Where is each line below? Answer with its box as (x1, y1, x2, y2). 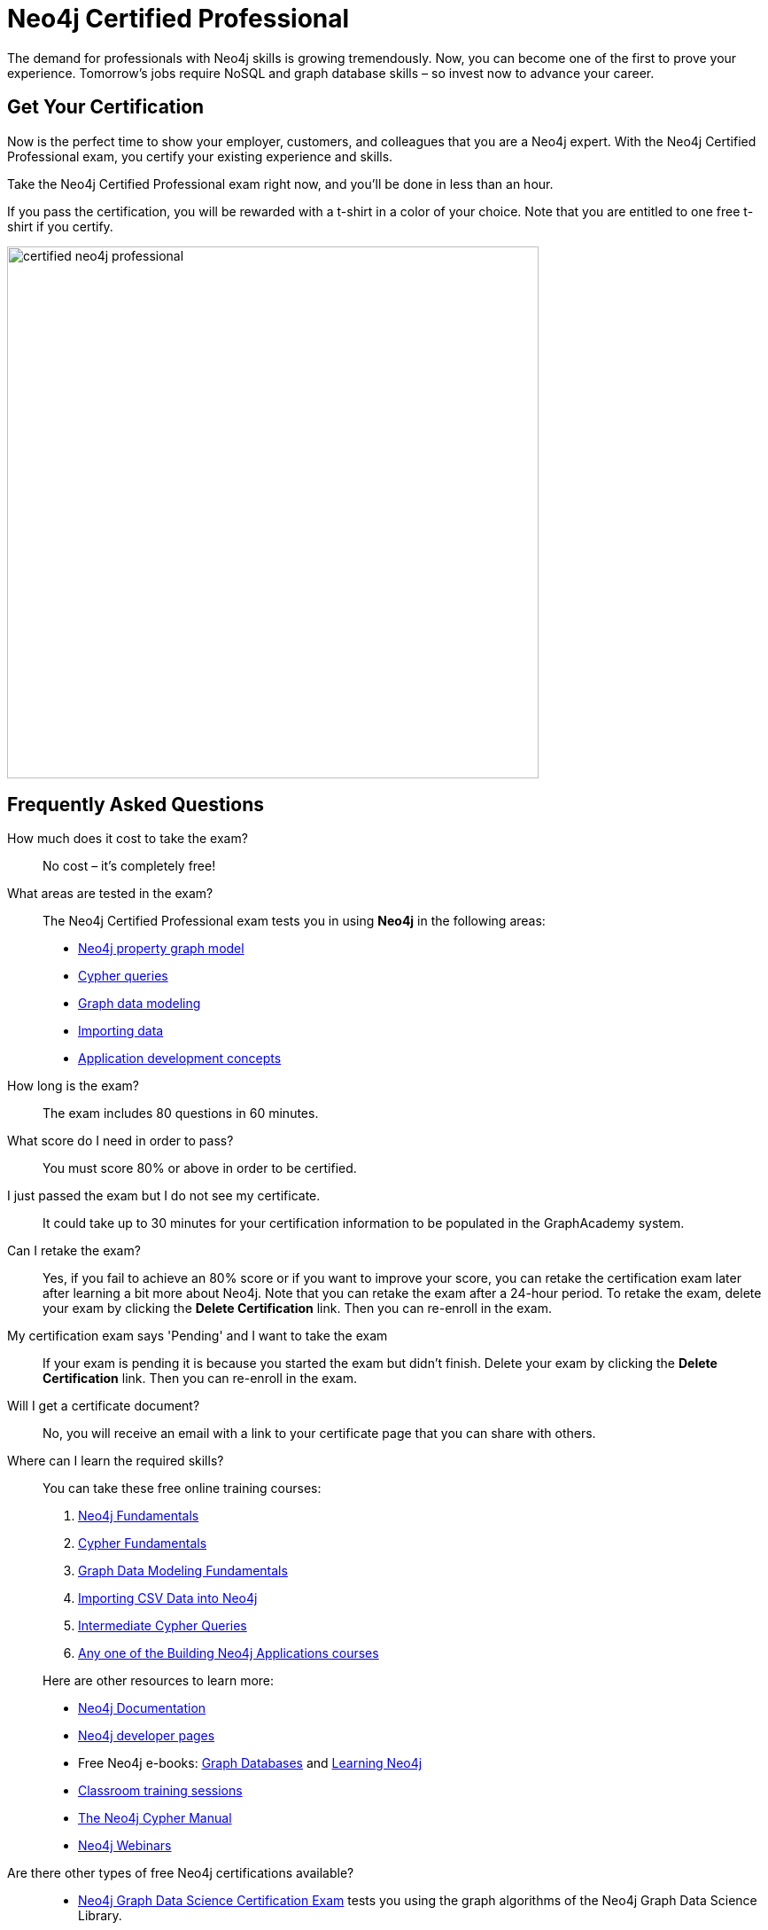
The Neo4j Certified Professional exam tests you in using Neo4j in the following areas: (43, 913, 546, 929)
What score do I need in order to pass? (7, 1133, 234, 1149)
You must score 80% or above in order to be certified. (43, 1160, 357, 1176)
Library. (78, 1908, 122, 1924)
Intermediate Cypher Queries (78, 1618, 247, 1634)
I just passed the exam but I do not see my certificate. (7, 1188, 321, 1204)
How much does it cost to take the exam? (7, 831, 248, 847)
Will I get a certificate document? (7, 1398, 200, 1414)
